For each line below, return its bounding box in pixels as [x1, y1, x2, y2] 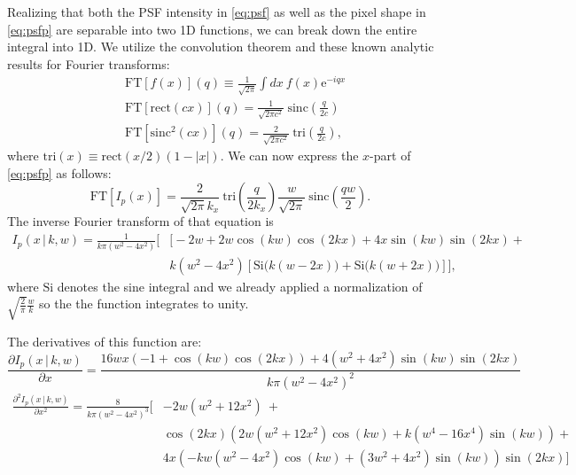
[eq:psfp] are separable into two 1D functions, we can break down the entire [7, 19, 417, 38]
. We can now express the [220, 146, 359, 165]
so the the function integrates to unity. [39, 294, 249, 313]
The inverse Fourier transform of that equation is [7, 212, 274, 230]
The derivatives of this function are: [7, 331, 202, 350]
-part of [370, 146, 411, 165]
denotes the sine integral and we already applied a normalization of [57, 276, 423, 295]
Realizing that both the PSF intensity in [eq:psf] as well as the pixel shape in [7, 3, 426, 20]
